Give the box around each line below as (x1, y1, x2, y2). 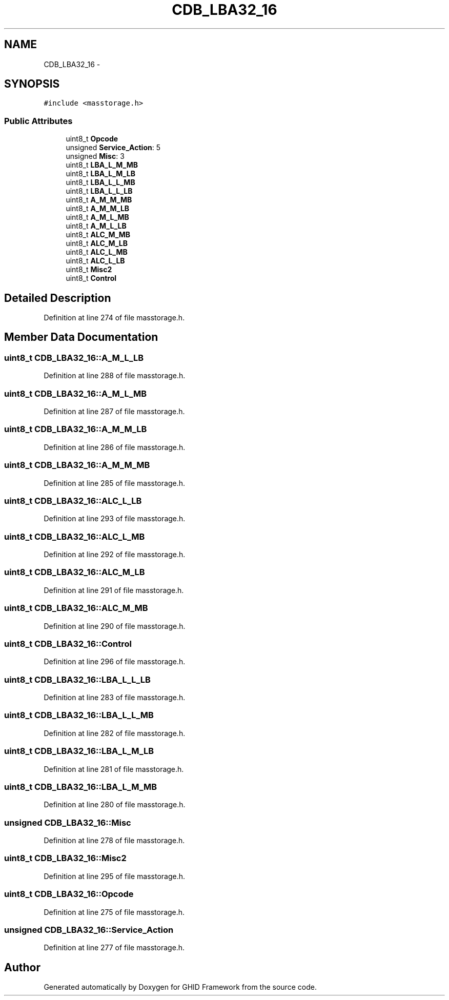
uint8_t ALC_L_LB (66, 256, 125, 266)
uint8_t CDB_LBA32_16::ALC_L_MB (4, 531, 145, 542)
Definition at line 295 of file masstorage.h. (44, 871, 186, 881)
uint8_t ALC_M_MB (66, 230, 131, 239)
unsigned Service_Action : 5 (66, 143, 160, 152)
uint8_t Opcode (66, 134, 118, 144)
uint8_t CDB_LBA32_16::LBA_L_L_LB (4, 674, 151, 685)
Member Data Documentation (4, 331, 158, 344)
